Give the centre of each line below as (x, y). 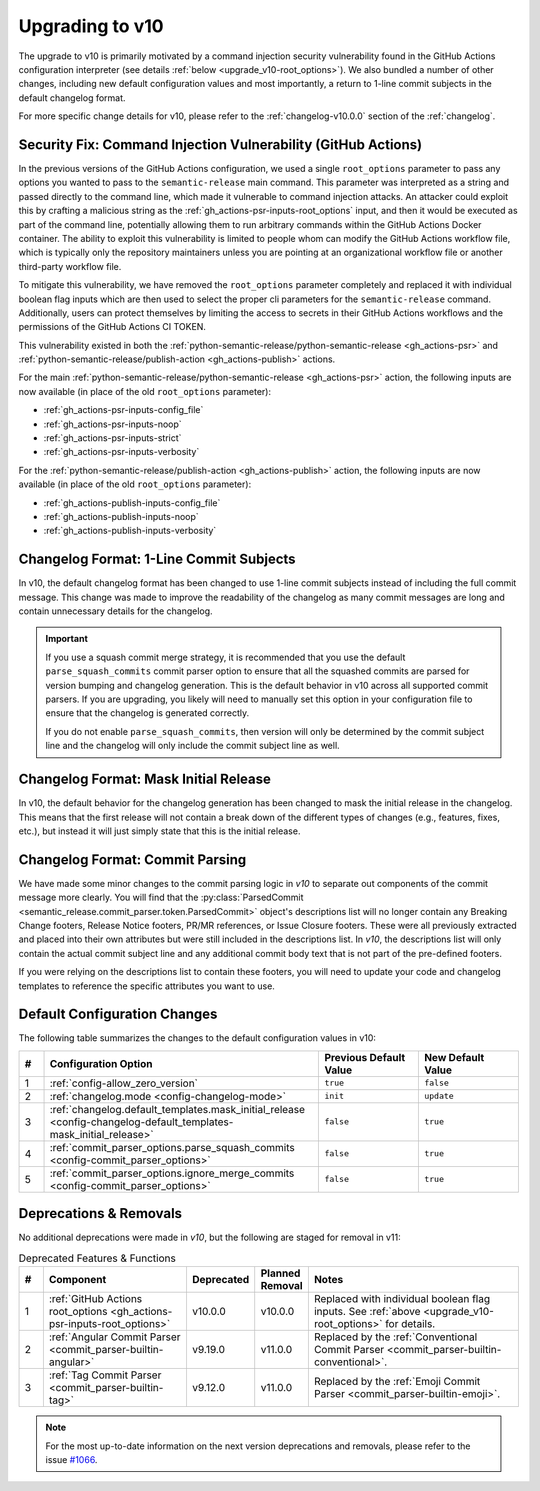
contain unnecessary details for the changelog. (116, 611)
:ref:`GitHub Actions (95, 1299)
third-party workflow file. (70, 266)
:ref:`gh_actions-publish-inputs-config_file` (132, 502)
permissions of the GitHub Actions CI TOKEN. (112, 327)
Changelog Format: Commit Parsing (132, 859)
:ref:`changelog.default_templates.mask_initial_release (177, 1109)
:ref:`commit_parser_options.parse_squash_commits (172, 1147)
